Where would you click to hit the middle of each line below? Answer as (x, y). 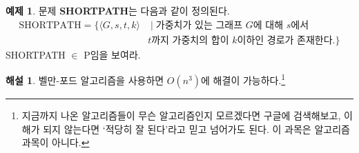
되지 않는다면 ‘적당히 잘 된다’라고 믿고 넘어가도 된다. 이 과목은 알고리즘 (196, 129)
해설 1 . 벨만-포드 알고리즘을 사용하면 (85, 80)
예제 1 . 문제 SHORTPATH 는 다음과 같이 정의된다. (118, 10)
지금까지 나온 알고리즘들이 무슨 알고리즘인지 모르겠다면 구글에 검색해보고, (181, 115)
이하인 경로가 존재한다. (286, 40)
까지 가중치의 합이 (190, 40)
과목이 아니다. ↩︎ (56, 142)
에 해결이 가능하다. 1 (243, 79)
